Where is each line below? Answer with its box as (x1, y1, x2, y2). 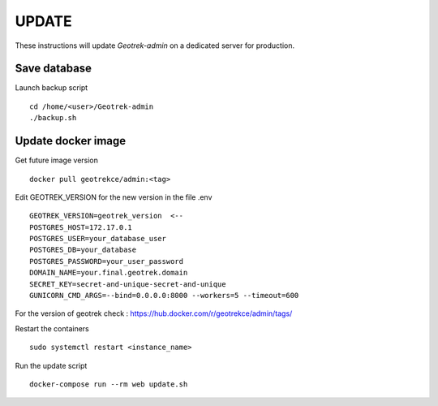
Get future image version (15, 155, 99, 166)
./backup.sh (29, 114, 77, 123)
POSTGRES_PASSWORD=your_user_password (29, 257, 184, 266)
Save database (15, 62, 92, 76)
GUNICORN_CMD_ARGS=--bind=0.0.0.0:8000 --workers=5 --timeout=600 (29, 291, 299, 300)
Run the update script (15, 361, 88, 370)
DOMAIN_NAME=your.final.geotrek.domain (29, 268, 188, 278)
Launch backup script (15, 83, 88, 93)
